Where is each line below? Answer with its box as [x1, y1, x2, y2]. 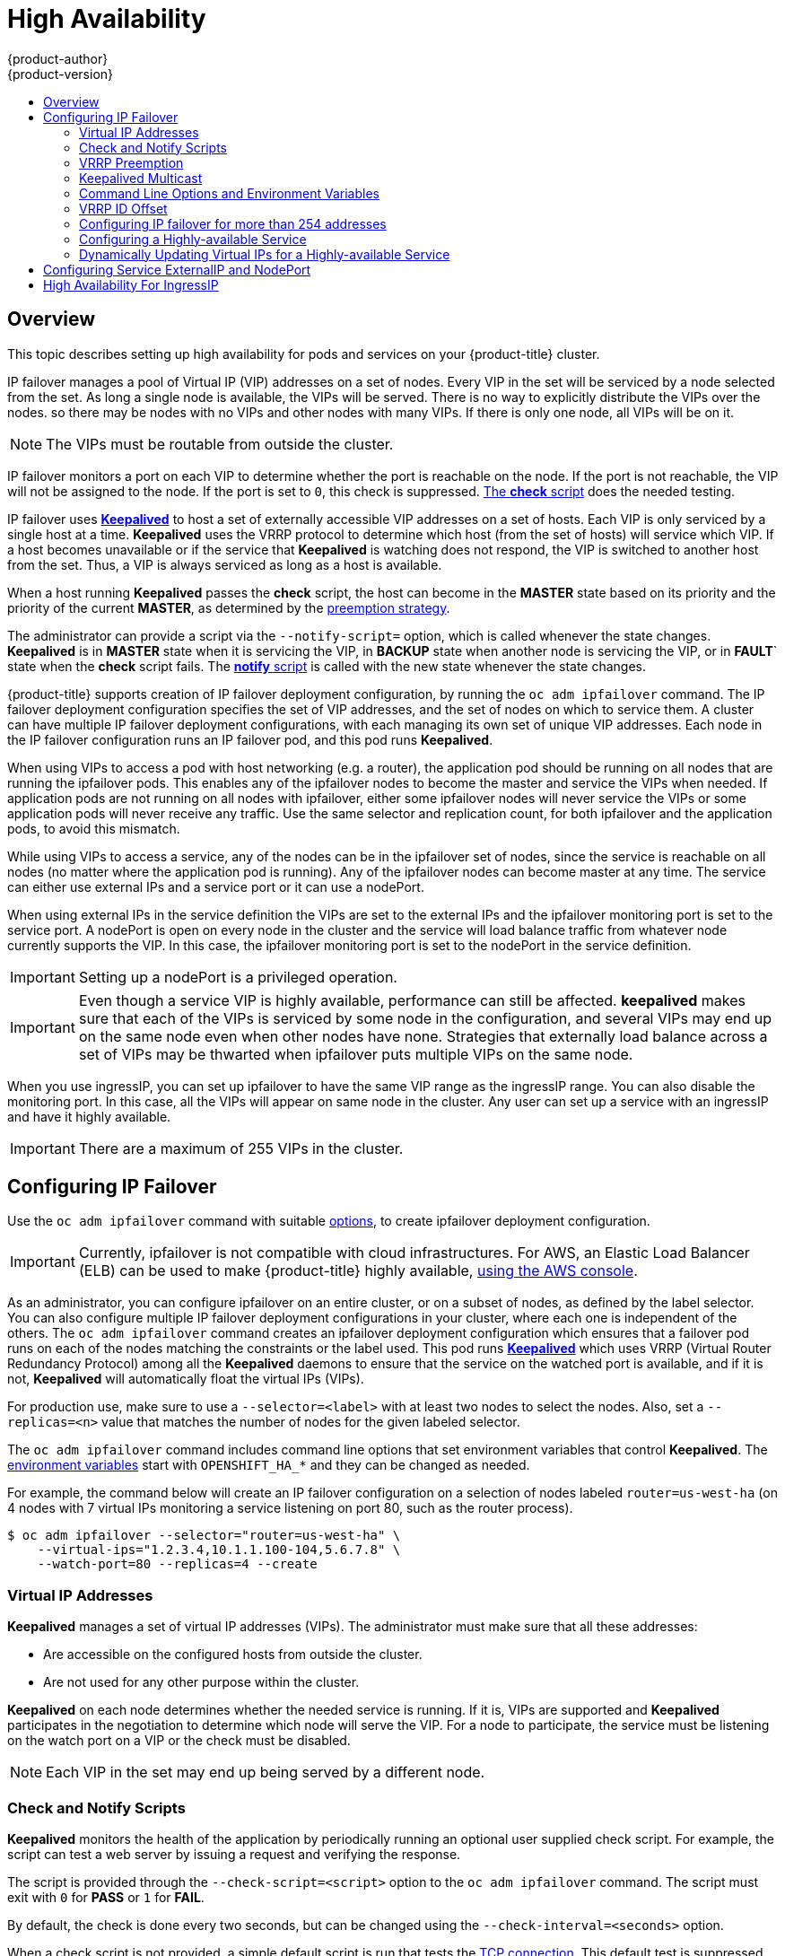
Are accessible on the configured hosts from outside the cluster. [43, 1646, 423, 1663]
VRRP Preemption [79, 154, 184, 170]
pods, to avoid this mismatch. [7, 820, 180, 836]
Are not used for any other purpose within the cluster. [43, 1674, 360, 1690]
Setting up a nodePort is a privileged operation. [78, 967, 397, 986]
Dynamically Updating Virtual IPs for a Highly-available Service [79, 246, 450, 262]
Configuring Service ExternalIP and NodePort [43, 261, 311, 277]
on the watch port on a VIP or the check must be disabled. [7, 1733, 351, 1749]
